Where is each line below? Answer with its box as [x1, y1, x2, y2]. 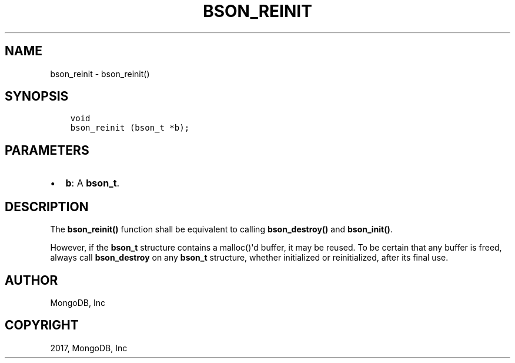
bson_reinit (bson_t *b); [70, 123, 190, 133]
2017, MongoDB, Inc [50, 342, 128, 353]
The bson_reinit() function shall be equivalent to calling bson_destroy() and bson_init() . [50, 224, 393, 235]
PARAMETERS [5, 142, 89, 158]
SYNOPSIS [5, 89, 69, 104]
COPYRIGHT [5, 318, 79, 333]
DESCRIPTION [5, 199, 89, 214]
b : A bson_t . [65, 177, 120, 189]
